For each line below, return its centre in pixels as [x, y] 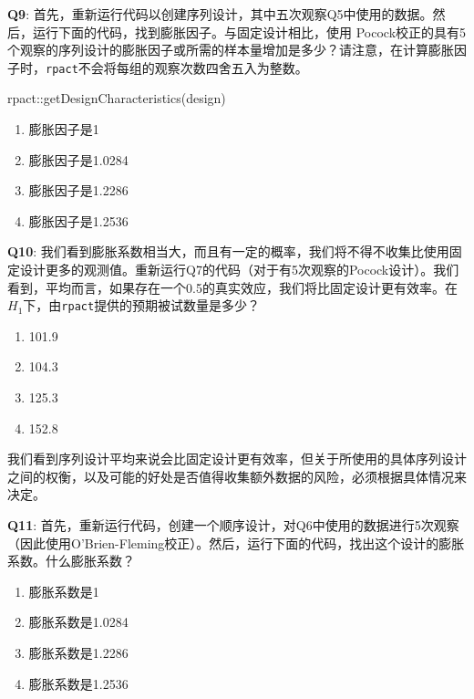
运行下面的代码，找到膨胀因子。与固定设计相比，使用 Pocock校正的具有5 [249, 31]
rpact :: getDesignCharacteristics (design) [117, 98]
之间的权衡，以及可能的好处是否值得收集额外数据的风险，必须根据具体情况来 [237, 476]
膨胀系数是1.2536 [78, 683]
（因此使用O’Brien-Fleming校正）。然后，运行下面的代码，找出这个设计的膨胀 [236, 543]
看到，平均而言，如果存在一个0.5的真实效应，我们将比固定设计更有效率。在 [232, 287]
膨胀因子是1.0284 [78, 159]
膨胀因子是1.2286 [78, 190]
